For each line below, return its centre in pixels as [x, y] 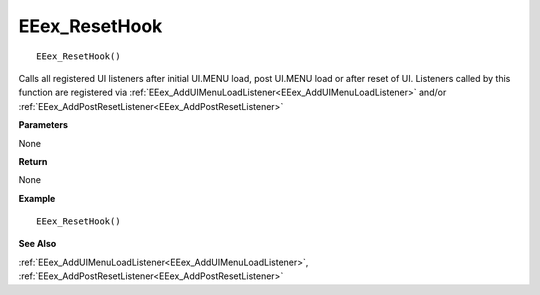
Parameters [43, 125]
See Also [37, 244]
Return [33, 161]
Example [37, 198]
